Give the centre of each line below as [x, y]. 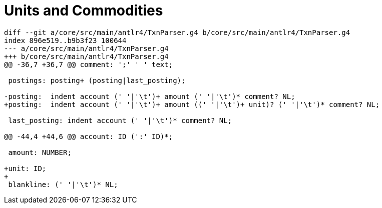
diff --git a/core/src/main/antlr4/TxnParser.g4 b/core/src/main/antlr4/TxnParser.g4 [177, 32]
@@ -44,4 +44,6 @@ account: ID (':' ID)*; [89, 136]
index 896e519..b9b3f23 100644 [65, 40]
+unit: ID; [25, 168]
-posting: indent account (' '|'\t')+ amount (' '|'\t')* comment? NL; [150, 96]
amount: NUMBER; [40, 152]
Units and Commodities [84, 10]
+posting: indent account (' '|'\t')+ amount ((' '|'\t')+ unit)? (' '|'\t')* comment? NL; [192, 104]
